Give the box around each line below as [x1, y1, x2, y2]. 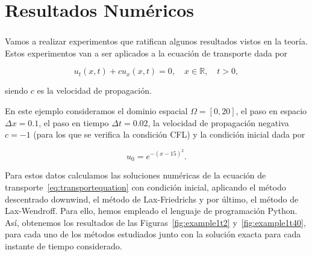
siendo [5, 84, 28, 97]
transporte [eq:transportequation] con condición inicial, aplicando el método [5, 180, 286, 193]
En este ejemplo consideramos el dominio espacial [5, 105, 188, 117]
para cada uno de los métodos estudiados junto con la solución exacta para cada [5, 228, 301, 240]
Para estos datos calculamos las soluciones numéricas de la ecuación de [5, 169, 266, 181]
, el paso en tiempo [39, 116, 109, 129]
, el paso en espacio [236, 105, 307, 117]
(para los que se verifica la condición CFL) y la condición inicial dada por [33, 128, 305, 141]
